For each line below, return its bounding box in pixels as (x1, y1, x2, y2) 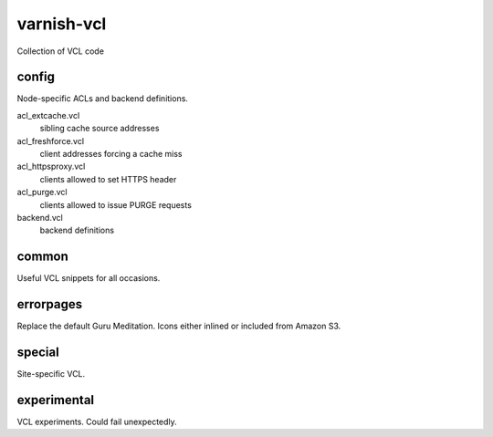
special (16, 344, 59, 359)
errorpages (16, 297, 83, 312)
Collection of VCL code (16, 46, 105, 57)
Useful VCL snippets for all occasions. (16, 273, 161, 284)
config (16, 69, 55, 85)
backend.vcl (16, 212, 63, 223)
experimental (16, 392, 95, 408)
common (16, 249, 68, 265)
